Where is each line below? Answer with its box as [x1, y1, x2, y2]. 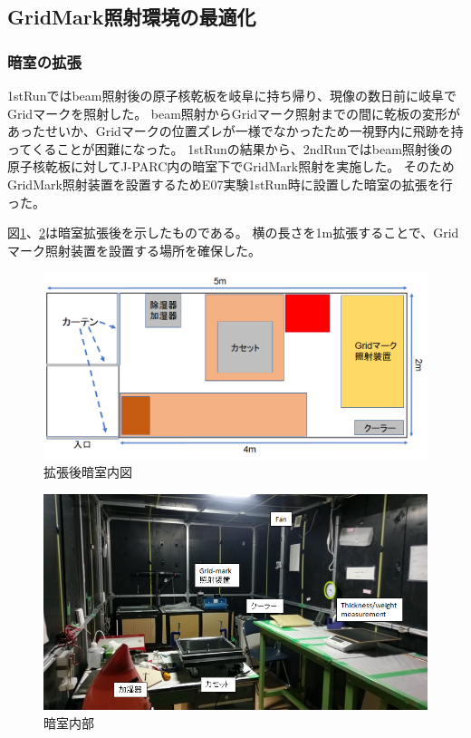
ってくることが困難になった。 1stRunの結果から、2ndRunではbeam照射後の [7, 139, 453, 158]
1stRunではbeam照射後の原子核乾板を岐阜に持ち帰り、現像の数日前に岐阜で [7, 86, 457, 104]
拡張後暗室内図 [43, 462, 132, 481]
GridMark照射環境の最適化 [7, 3, 256, 31]
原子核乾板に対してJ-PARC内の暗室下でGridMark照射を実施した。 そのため [7, 157, 455, 176]
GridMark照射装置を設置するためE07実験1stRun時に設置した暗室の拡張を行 [7, 174, 453, 193]
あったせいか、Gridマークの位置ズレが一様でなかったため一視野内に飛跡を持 [7, 121, 464, 141]
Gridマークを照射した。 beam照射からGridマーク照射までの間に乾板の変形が [7, 103, 461, 122]
